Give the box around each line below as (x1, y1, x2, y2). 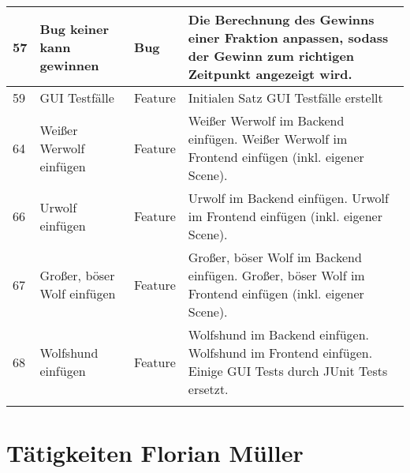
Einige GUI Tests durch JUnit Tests (188, 362, 388, 380)
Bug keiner (39, 19, 110, 38)
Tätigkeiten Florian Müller (6, 437, 304, 469)
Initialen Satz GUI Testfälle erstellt (188, 88, 383, 107)
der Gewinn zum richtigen (188, 47, 355, 65)
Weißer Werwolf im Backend (188, 111, 345, 130)
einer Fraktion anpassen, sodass (188, 28, 389, 47)
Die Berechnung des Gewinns (188, 10, 375, 28)
